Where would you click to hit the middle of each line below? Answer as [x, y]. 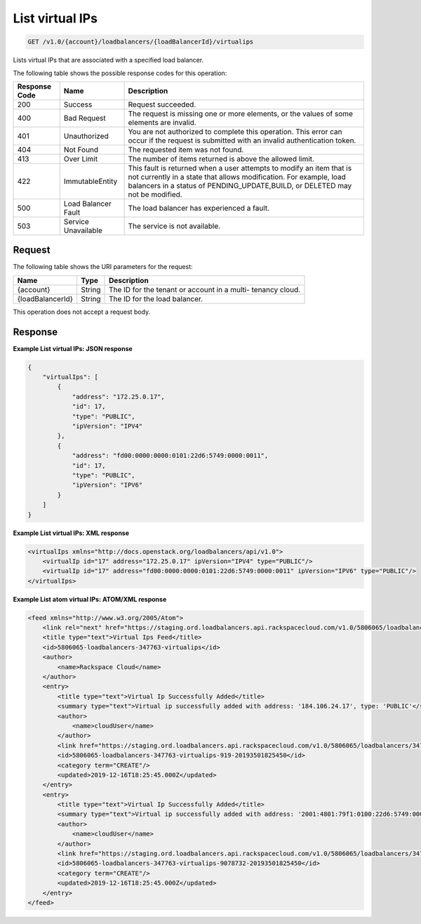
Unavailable [83, 230]
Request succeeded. [162, 104]
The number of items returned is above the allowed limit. [221, 159]
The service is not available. [174, 226]
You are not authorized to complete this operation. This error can [235, 131]
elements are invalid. [162, 122]
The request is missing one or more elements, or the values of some [241, 114]
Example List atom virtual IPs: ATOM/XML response [90, 599]
